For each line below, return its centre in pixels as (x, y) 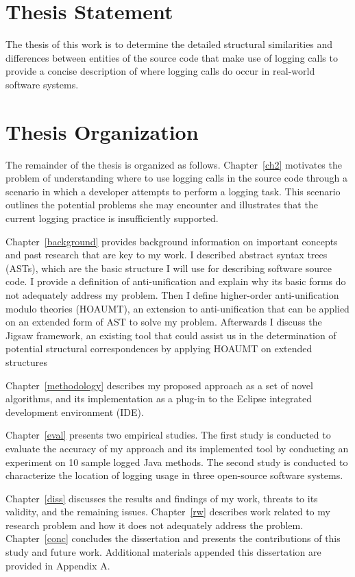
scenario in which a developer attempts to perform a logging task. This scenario (173, 191)
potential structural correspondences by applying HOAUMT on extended (159, 348)
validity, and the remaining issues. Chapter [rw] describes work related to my (168, 512)
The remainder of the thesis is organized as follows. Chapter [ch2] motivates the (174, 164)
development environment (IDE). (75, 412)
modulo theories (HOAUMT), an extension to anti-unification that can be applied (177, 308)
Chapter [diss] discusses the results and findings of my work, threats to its (162, 498)
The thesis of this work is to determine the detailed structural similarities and (169, 44)
